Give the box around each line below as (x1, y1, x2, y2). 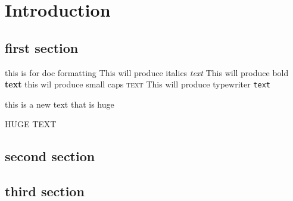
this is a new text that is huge (5, 98, 114, 110)
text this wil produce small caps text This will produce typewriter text (5, 78, 270, 90)
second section (5, 147, 95, 165)
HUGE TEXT (5, 118, 57, 130)
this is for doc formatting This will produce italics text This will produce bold (5, 66, 289, 78)
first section (5, 38, 79, 56)
